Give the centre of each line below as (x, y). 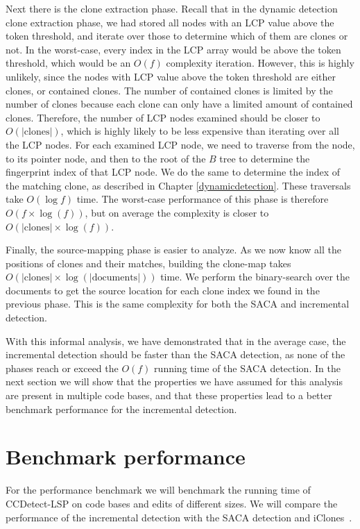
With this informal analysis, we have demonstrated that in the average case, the (176, 341)
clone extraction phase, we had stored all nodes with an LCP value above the (170, 22)
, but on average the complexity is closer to (177, 212)
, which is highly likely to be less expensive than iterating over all (200, 131)
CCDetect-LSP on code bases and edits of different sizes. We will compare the (172, 503)
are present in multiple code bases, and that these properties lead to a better (169, 395)
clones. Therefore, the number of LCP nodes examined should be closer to (163, 117)
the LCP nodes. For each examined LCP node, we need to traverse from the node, (180, 144)
